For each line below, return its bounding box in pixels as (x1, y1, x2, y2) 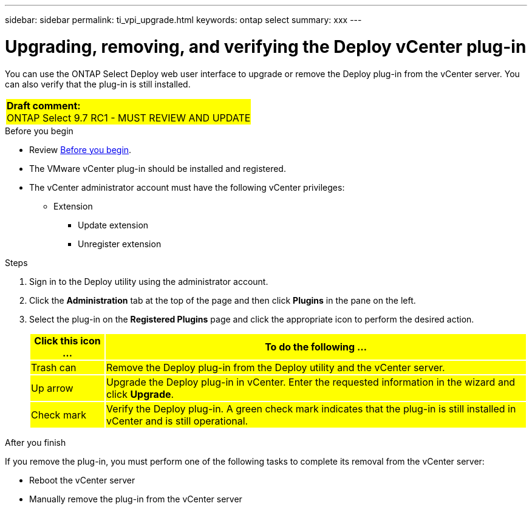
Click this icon (34, 334, 101, 347)
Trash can (31, 361, 77, 374)
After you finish (5, 437, 66, 448)
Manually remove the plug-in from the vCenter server (29, 493, 242, 504)
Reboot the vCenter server (29, 474, 135, 485)
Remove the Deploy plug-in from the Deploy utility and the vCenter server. (106, 361, 445, 374)
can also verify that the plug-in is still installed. (5, 78, 191, 89)
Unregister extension (78, 238, 162, 249)
